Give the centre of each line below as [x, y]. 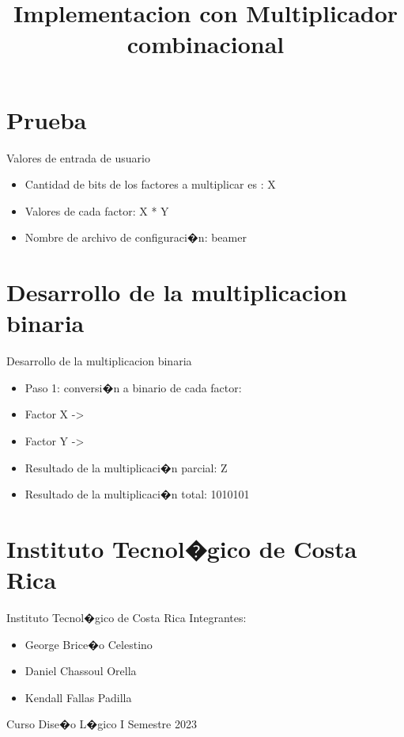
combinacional [206, 44]
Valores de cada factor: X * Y [97, 210]
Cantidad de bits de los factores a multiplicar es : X [150, 184]
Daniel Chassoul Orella [81, 671]
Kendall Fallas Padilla [78, 697]
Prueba [47, 119]
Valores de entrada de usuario [78, 157]
